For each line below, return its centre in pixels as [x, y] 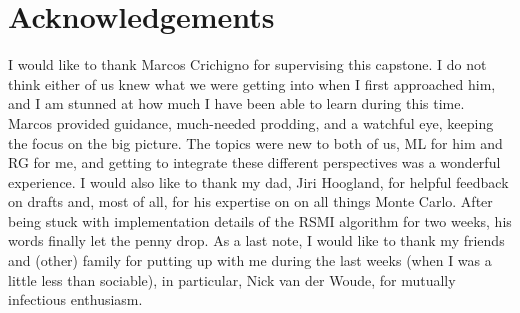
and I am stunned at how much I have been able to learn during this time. [236, 103]
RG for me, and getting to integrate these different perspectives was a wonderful [254, 162]
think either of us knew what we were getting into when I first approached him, [252, 83]
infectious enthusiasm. [75, 299]
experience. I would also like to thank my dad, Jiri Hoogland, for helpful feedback [258, 181]
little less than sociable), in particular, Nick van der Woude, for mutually [232, 279]
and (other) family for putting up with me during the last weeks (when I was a [250, 260]
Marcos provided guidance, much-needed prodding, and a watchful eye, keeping [251, 122]
